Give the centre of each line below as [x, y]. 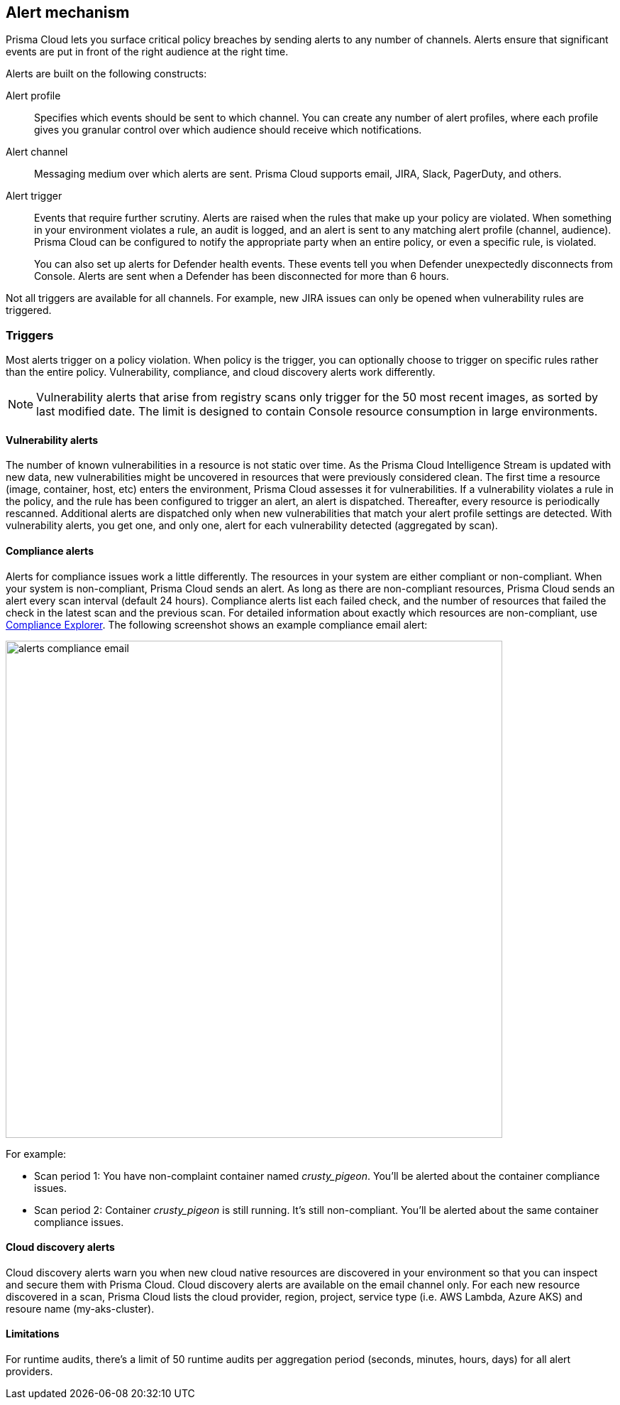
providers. [29, 1372]
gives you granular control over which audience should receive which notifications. [228, 130]
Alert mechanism [68, 12]
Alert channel [37, 152]
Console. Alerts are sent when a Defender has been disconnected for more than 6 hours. [242, 276]
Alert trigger [34, 196]
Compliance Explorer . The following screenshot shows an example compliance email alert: [217, 624]
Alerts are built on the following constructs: [106, 74]
